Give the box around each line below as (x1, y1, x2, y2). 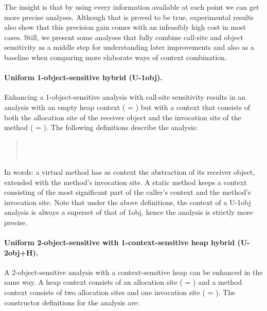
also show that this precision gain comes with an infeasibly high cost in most (4, 22, 246, 32)
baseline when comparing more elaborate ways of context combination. (4, 51, 227, 62)
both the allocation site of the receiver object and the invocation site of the (4, 112, 241, 122)
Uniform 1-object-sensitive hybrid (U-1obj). (4, 72, 163, 83)
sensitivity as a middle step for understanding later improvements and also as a (4, 42, 255, 52)
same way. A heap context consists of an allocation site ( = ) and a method (4, 277, 242, 287)
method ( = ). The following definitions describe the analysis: (4, 122, 198, 133)
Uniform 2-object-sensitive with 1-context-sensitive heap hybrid (4, 237, 235, 248)
